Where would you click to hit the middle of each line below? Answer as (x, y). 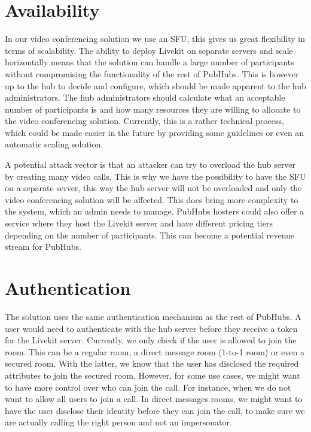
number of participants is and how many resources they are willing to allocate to (153, 109)
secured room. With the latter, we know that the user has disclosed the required (152, 363)
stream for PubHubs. (43, 247)
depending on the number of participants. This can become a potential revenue (150, 235)
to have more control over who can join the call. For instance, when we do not (148, 387)
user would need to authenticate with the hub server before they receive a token (151, 328)
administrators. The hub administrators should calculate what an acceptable (145, 97)
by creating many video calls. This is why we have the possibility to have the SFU (155, 176)
